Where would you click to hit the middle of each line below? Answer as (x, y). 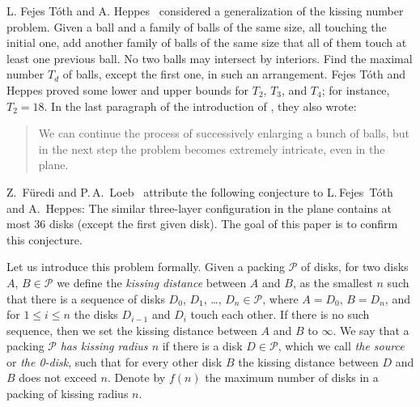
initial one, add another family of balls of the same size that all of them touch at (207, 42)
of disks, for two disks (354, 267)
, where (280, 298)
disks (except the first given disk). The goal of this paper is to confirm (223, 224)
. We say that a (371, 330)
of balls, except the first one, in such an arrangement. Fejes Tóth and (234, 74)
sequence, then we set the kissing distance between (132, 330)
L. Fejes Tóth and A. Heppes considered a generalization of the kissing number (205, 11)
